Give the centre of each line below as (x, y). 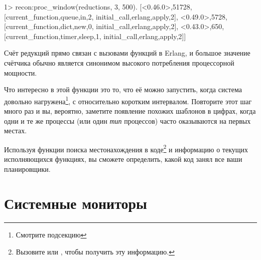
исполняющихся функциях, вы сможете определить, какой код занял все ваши (123, 159)
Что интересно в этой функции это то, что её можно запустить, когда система (123, 89)
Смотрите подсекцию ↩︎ (51, 235)
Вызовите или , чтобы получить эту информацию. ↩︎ (95, 251)
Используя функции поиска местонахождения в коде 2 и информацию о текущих (126, 148)
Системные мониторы (76, 203)
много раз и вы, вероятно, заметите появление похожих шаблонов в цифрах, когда (130, 111)
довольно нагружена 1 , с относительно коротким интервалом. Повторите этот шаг (128, 100)
